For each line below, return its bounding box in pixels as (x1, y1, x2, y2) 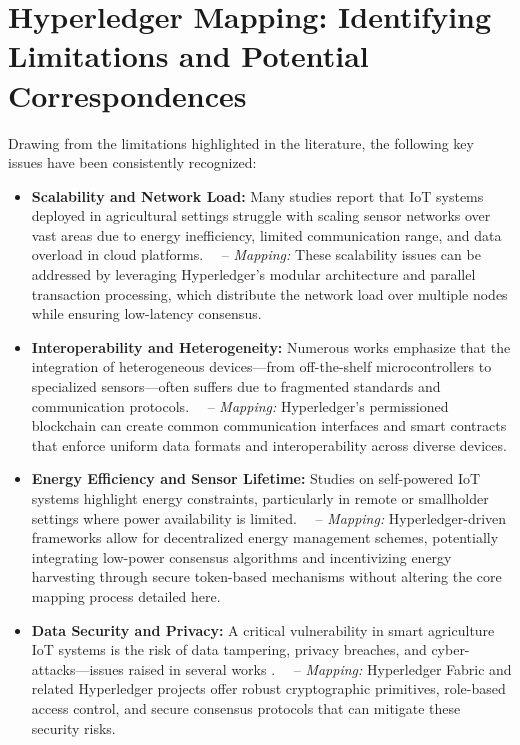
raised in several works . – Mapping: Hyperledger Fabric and (128, 658, 512, 679)
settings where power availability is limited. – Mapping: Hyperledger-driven (31, 507, 507, 528)
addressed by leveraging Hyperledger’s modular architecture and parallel (31, 264, 476, 285)
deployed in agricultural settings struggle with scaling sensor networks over (31, 205, 491, 226)
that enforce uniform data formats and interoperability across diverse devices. (31, 434, 507, 455)
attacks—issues (31, 658, 124, 679)
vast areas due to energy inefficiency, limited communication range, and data (31, 224, 502, 245)
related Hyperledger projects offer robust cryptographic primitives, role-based (31, 678, 506, 699)
